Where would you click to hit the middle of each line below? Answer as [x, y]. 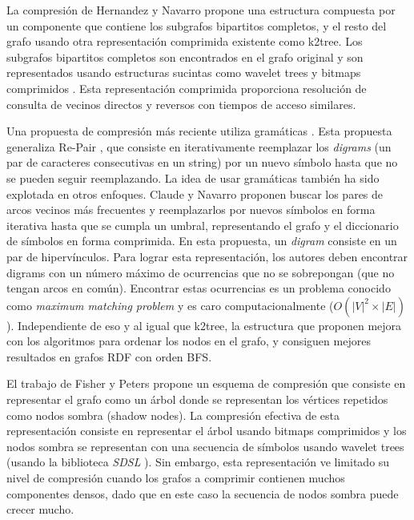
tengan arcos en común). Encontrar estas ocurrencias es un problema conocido [199, 288]
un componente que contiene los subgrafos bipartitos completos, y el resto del [197, 25]
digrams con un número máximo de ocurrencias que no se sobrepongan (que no [201, 272]
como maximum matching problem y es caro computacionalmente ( [170, 305]
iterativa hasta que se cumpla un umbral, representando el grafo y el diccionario [203, 225]
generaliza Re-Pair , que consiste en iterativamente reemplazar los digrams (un [199, 146]
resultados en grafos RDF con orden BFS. [109, 356]
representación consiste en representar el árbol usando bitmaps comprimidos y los [207, 431]
